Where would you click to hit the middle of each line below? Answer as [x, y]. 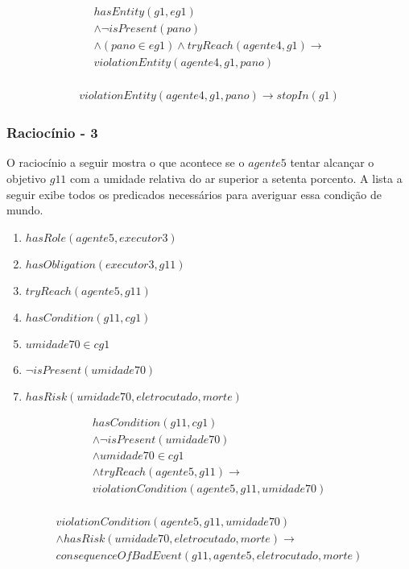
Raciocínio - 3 [52, 133]
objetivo [27, 178]
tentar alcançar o [332, 162]
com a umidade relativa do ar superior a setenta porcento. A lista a [236, 178]
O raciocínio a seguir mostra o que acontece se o [126, 162]
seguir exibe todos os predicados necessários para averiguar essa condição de [194, 194]
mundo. [25, 210]
